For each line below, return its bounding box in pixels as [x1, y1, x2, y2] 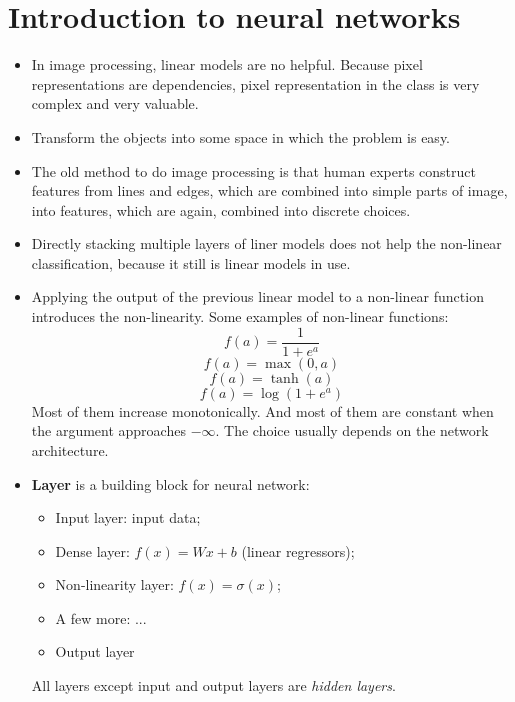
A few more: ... [55, 607, 147, 628]
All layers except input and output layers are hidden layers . [31, 675, 396, 696]
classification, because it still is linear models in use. [31, 252, 351, 273]
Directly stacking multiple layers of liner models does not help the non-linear [31, 233, 502, 254]
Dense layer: [55, 540, 130, 561]
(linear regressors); [241, 540, 355, 561]
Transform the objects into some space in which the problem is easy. [31, 126, 451, 147]
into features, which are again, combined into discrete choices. [31, 199, 411, 220]
